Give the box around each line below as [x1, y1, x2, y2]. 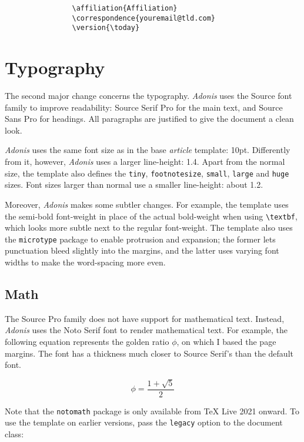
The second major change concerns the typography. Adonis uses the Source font [5, 89, 292, 102]
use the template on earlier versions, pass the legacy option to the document [5, 416, 283, 428]
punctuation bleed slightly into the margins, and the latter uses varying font [5, 244, 279, 257]
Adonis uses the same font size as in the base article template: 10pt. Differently [5, 144, 290, 156]
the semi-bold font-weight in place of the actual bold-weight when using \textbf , [5, 210, 298, 222]
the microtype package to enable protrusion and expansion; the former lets [5, 232, 276, 245]
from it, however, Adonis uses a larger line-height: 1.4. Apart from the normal [5, 155, 285, 168]
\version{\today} [72, 24, 140, 32]
